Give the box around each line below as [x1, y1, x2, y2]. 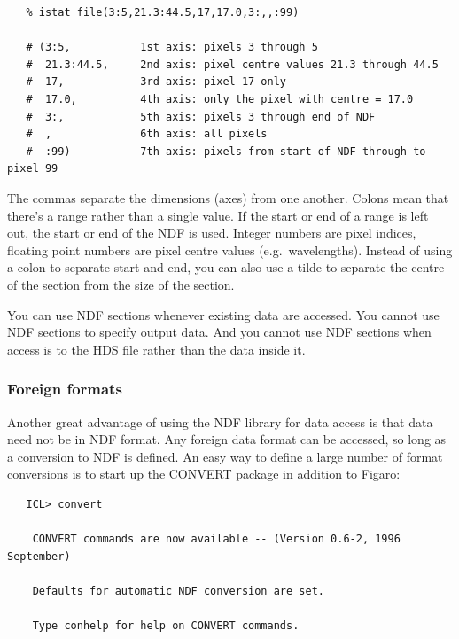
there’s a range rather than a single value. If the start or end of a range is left [7, 206, 429, 224]
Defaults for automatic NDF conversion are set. [32, 584, 324, 597]
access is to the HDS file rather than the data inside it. [7, 339, 306, 358]
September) [7, 549, 71, 563]
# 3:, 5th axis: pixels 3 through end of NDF [26, 110, 376, 123]
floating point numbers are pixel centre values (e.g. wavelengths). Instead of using [7, 240, 453, 259]
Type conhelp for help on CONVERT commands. [32, 620, 300, 633]
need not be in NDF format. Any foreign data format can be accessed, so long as [7, 430, 447, 448]
